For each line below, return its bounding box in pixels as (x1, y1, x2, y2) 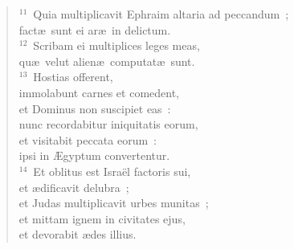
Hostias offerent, (33, 68, 113, 85)
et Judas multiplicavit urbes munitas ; (18, 194, 209, 211)
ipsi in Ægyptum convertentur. (18, 147, 170, 164)
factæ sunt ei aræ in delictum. (18, 21, 171, 38)
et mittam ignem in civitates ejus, (18, 210, 186, 227)
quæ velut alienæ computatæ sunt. (18, 52, 195, 69)
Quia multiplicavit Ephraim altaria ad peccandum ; (33, 6, 289, 22)
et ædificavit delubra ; (18, 178, 129, 195)
